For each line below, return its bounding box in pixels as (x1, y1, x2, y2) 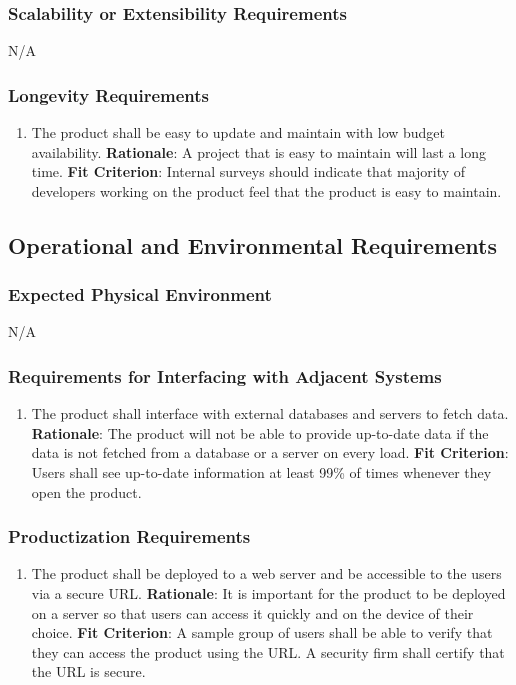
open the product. (31, 481, 142, 502)
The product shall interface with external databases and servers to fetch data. (31, 403, 509, 424)
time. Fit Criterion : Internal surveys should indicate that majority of (31, 161, 466, 182)
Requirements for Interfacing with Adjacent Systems (8, 363, 442, 388)
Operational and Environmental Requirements (8, 229, 497, 260)
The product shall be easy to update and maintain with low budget (31, 122, 446, 143)
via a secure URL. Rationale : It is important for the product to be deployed (31, 583, 506, 603)
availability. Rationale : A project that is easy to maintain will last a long (31, 141, 486, 162)
